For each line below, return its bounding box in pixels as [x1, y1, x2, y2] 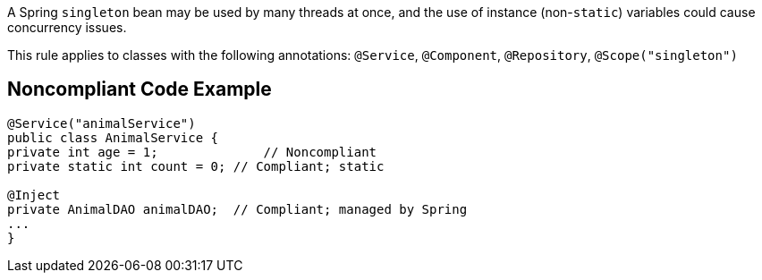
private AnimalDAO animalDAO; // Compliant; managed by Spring [7, 201, 468, 216]
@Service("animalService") [7, 115, 196, 131]
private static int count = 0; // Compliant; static [7, 158, 385, 174]
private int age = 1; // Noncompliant [7, 144, 377, 159]
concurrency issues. [7, 20, 127, 35]
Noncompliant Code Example [7, 78, 272, 101]
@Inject [7, 187, 61, 202]
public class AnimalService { [7, 130, 219, 145]
